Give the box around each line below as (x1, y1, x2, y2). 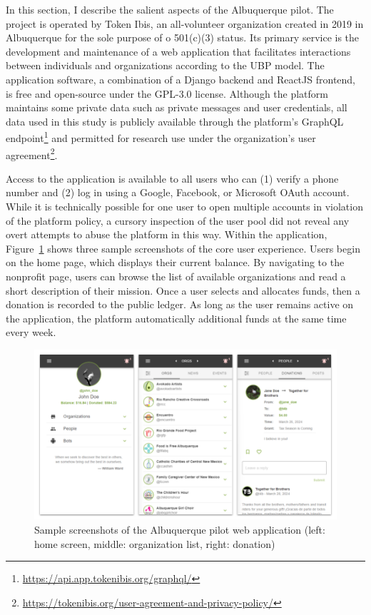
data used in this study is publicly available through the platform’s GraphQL (6, 113, 344, 128)
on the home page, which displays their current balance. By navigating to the (6, 255, 345, 270)
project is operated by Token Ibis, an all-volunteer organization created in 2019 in (6, 16, 364, 31)
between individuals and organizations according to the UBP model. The (6, 58, 325, 73)
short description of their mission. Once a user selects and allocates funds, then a (6, 283, 360, 298)
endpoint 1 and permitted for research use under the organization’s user (6, 128, 316, 145)
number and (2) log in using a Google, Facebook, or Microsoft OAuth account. (6, 185, 350, 200)
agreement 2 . (6, 145, 58, 162)
